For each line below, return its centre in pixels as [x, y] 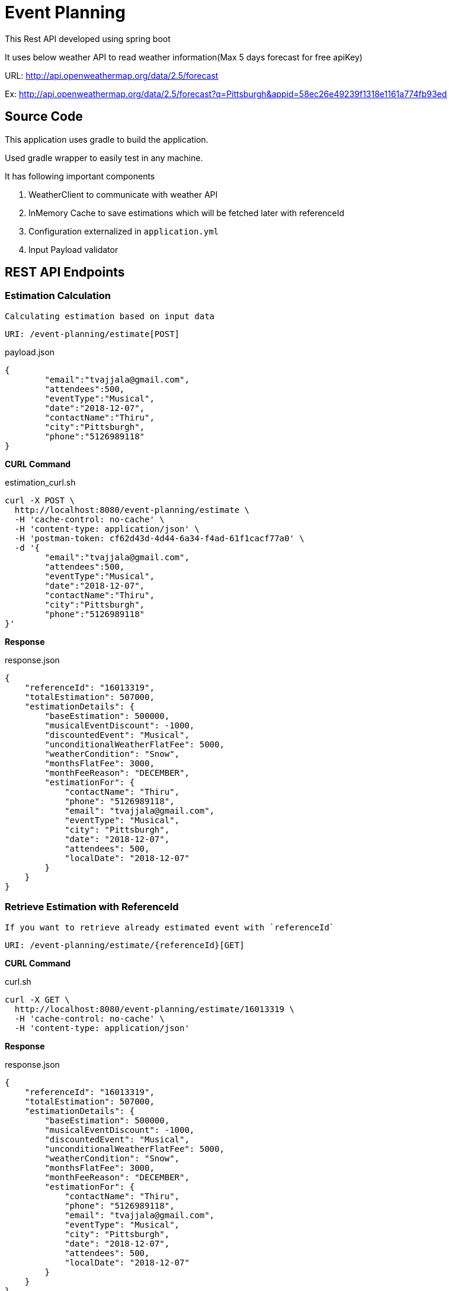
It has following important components [80, 176]
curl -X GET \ [37, 999]
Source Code [44, 117]
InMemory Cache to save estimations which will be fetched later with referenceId [187, 213]
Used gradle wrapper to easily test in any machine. [104, 158]
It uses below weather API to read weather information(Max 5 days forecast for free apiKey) [184, 57]
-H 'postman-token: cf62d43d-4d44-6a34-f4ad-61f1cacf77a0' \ [159, 538]
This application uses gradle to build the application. [107, 139]
